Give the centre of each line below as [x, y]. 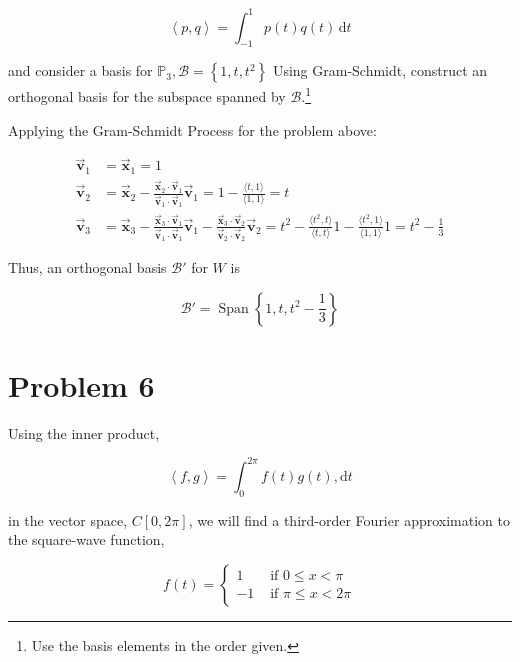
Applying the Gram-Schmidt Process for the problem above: [192, 129]
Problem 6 [81, 384]
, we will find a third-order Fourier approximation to [349, 519]
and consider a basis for [80, 70]
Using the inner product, [84, 432]
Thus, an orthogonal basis [87, 267]
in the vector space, [68, 519]
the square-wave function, [86, 539]
